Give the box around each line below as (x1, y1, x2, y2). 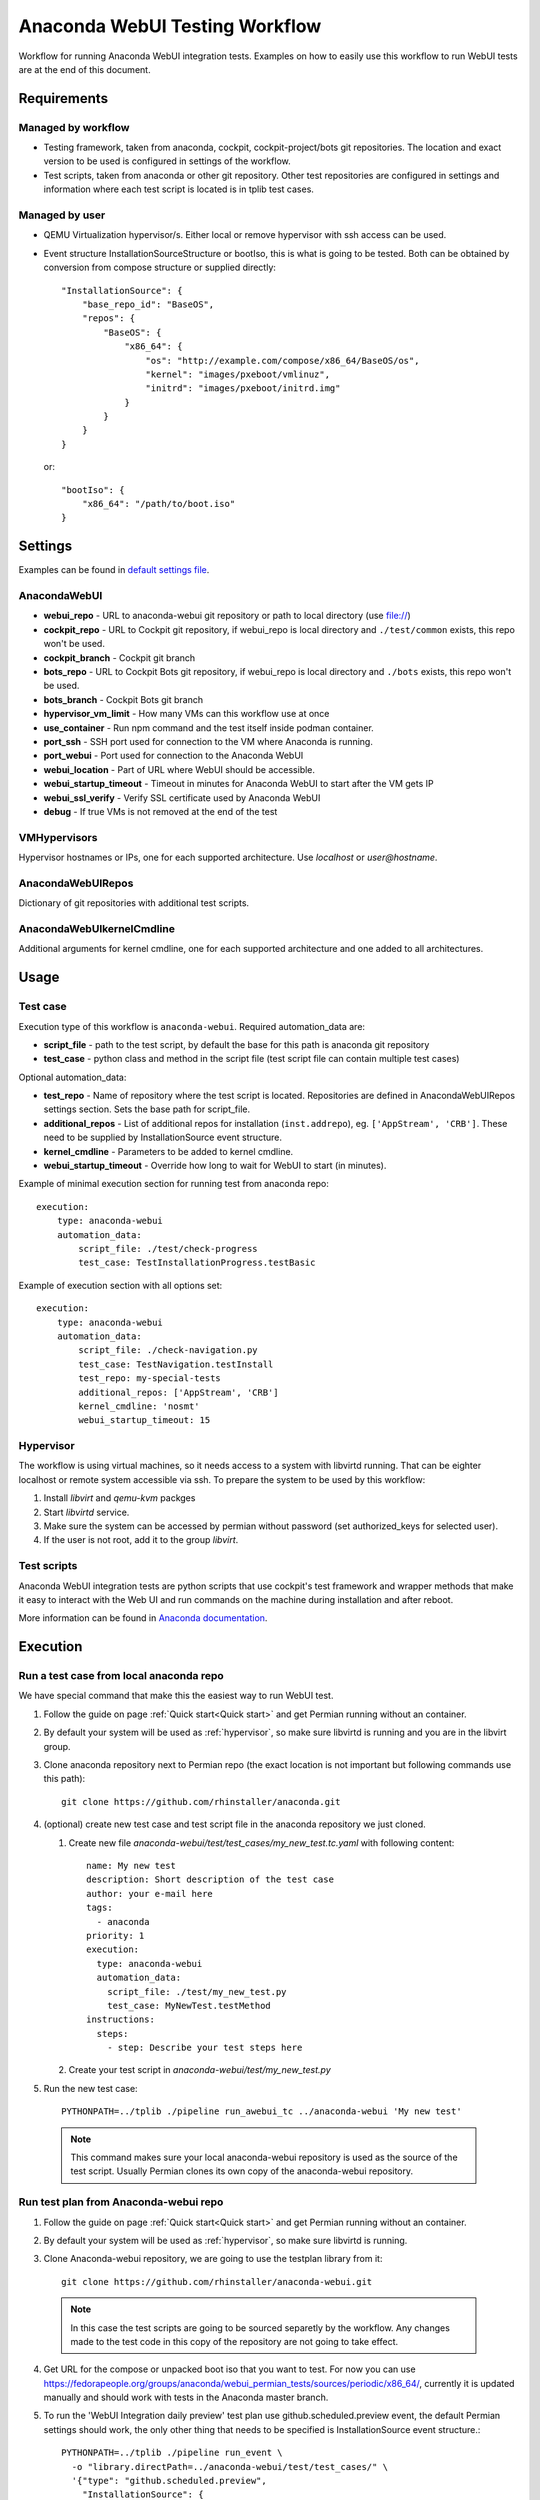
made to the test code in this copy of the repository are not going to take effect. (70, 2335, 399, 2347)
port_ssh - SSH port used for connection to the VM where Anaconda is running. (43, 736, 374, 747)
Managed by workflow (18, 120, 130, 134)
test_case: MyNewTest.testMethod (106, 2000, 272, 2011)
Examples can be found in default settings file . (18, 564, 210, 576)
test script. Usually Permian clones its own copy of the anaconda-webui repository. (70, 2165, 414, 2177)
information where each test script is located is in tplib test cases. (43, 183, 315, 195)
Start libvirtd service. (43, 1506, 130, 1518)
